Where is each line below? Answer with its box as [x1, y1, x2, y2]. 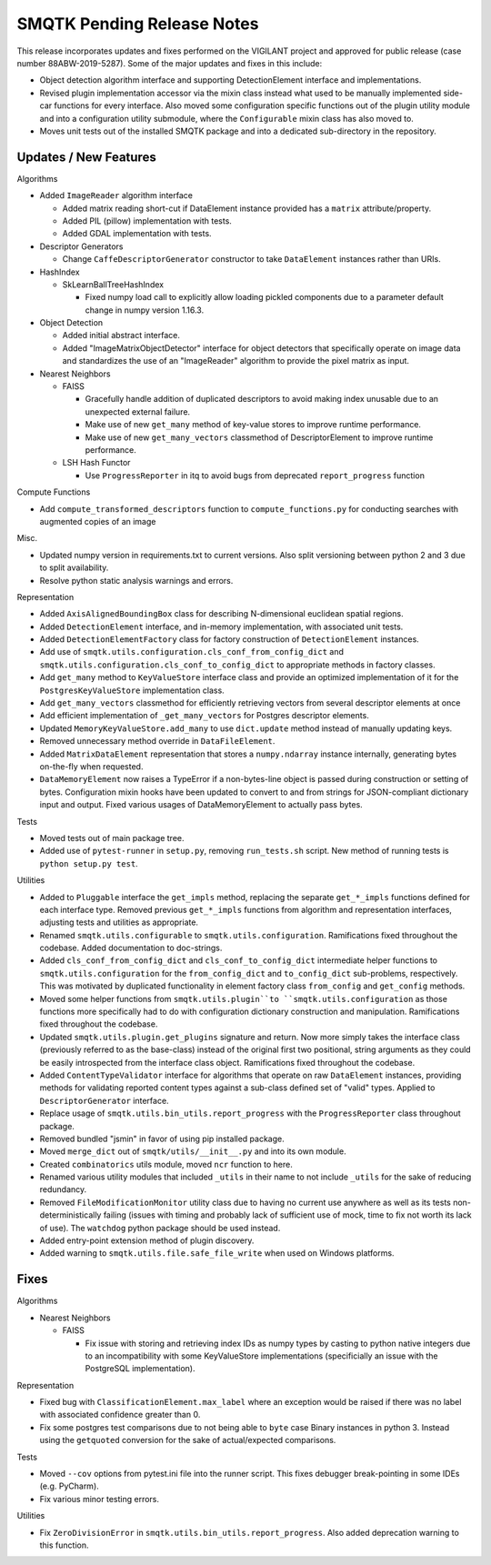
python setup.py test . [39, 858, 138, 868]
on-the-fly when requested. [39, 760, 144, 772]
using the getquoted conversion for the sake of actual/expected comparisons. [39, 1435, 336, 1446]
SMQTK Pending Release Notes [16, 14, 259, 34]
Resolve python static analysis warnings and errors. [39, 575, 234, 586]
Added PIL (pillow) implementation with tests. [62, 215, 232, 226]
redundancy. [39, 1184, 87, 1195]
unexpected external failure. [85, 406, 191, 417]
